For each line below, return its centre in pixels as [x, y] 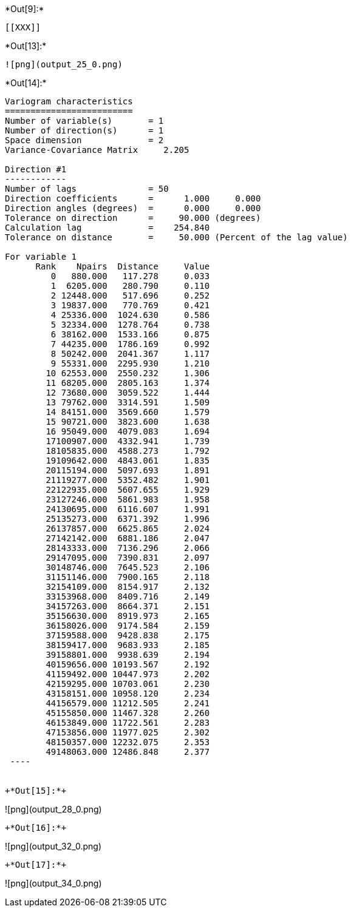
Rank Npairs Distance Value [123, 266]
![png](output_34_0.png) [53, 883]
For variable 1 [41, 257]
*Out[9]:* [25, 9]
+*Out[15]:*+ [36, 791]
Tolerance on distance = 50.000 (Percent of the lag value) [176, 237]
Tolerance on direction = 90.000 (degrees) [133, 218]
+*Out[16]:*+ [36, 828]
